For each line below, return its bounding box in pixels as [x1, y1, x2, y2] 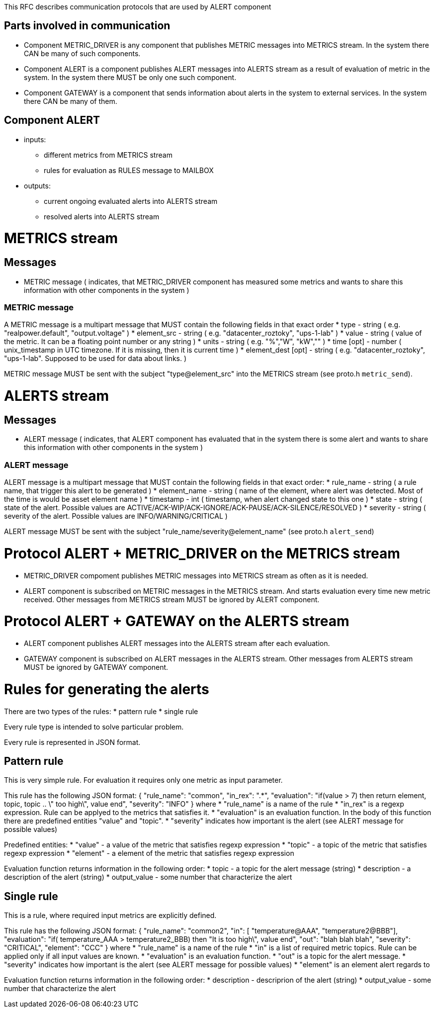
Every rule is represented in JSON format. [4, 737, 141, 746]
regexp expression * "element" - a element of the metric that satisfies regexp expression [4, 849, 294, 858]
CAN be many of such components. [24, 49, 141, 58]
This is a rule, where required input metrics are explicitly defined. [4, 911, 217, 920]
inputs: [24, 135, 46, 144]
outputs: [24, 181, 51, 190]
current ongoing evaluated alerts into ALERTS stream [44, 196, 218, 205]
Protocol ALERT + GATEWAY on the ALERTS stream [4, 613, 349, 630]
